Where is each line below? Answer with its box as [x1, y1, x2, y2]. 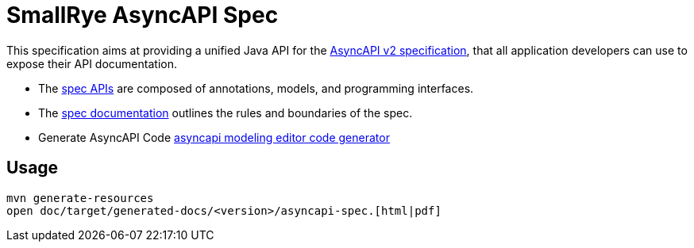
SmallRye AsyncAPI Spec [6, 2, 279, 29]
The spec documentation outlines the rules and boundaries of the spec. [38, 105, 413, 120]
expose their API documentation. [6, 56, 177, 71]
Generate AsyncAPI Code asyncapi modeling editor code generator [38, 130, 390, 144]
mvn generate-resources [6, 191, 154, 204]
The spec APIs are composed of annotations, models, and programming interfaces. [38, 81, 474, 95]
